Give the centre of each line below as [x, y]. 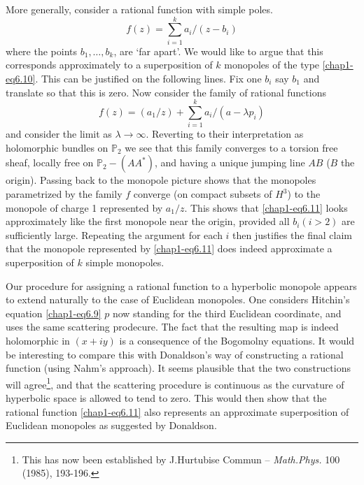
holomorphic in [38, 340]
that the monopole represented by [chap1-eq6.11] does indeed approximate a [169, 248]
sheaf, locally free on [50, 162]
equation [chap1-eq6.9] [54, 313]
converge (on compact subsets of [203, 194]
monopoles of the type [272, 65]
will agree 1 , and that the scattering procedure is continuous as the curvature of [175, 383]
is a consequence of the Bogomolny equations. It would [237, 340]
